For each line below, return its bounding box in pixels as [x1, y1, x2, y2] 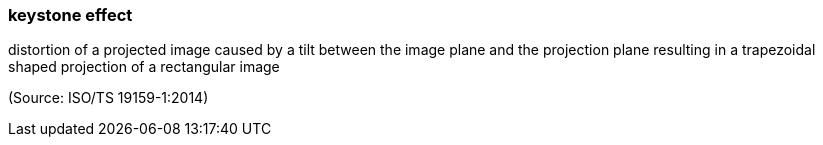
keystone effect [8, 5, 133, 25]
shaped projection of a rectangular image [8, 58, 280, 76]
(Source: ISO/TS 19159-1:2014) [8, 89, 209, 107]
